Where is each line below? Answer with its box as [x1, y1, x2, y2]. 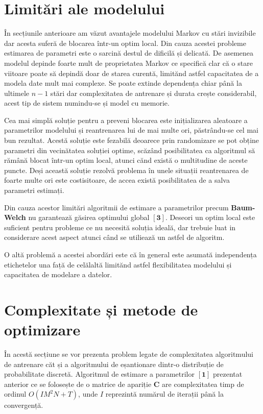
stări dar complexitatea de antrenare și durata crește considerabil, [50, 87, 257, 98]
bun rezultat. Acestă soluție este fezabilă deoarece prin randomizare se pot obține [4, 135, 259, 145]
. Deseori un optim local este [165, 212, 255, 223]
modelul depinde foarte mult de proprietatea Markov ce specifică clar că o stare [4, 57, 253, 68]
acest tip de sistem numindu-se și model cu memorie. [4, 98, 170, 108]
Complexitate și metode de [4, 299, 198, 320]
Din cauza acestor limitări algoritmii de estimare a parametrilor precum [4, 202, 229, 212]
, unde [78, 388, 98, 399]
